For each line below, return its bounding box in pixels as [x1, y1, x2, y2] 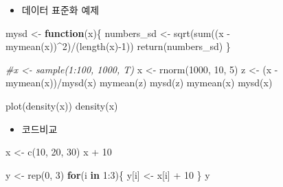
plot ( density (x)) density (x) [5, 98, 118, 112]
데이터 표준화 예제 [21, 3, 100, 16]
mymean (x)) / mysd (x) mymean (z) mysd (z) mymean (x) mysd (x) [5, 75, 273, 90]
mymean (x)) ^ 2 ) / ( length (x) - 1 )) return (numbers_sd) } [5, 39, 231, 53]
